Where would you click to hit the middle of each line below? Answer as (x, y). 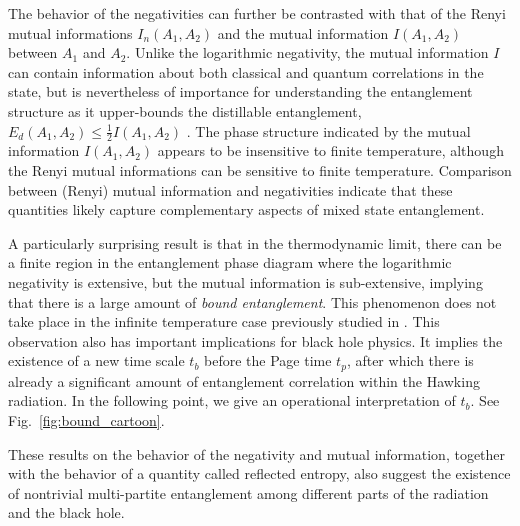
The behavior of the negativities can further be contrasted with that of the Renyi (257, 13)
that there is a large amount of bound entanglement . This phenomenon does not (252, 301)
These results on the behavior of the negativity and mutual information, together (257, 453)
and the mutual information (303, 32)
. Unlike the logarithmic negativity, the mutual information (307, 52)
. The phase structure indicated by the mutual (328, 130)
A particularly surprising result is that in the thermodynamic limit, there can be (255, 242)
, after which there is (410, 360)
